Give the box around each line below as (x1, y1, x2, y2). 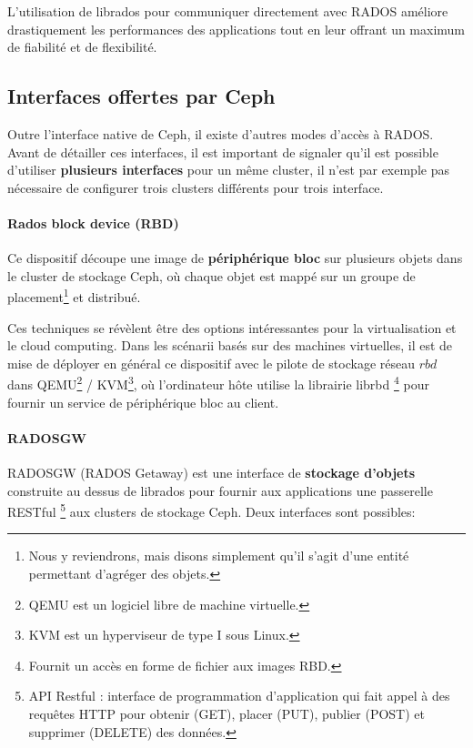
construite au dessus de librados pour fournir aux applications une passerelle (7, 480, 433, 500)
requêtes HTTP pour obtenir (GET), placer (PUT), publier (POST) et (28, 704, 425, 723)
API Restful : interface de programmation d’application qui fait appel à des (28, 686, 450, 705)
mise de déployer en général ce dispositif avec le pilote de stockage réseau (7, 353, 416, 372)
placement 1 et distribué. (7, 285, 141, 306)
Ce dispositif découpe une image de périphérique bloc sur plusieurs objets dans (7, 248, 463, 268)
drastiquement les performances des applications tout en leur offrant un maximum (7, 19, 466, 38)
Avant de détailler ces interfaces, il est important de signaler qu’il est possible (7, 142, 438, 161)
